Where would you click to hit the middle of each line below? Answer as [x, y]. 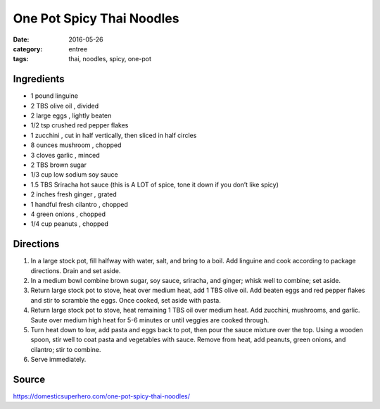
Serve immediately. [58, 360]
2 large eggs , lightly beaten [71, 115]
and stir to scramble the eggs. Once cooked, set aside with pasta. [126, 300]
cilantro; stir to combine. [66, 349]
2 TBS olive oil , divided [65, 106]
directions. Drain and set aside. [76, 270]
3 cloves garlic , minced [65, 155]
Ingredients [39, 79]
